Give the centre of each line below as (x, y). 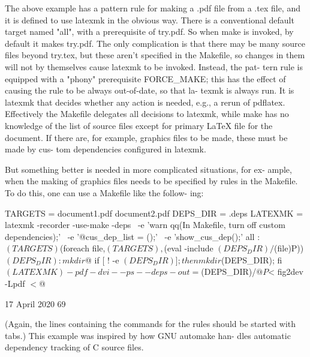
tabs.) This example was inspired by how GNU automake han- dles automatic (148, 335)
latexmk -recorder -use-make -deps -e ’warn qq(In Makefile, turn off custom (145, 225)
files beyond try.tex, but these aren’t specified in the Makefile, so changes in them (155, 55)
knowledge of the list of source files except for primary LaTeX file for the (139, 125)
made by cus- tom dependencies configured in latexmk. (106, 149)
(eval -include (189, 248)
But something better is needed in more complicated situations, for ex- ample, (148, 169)
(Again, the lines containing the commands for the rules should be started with (151, 324)
